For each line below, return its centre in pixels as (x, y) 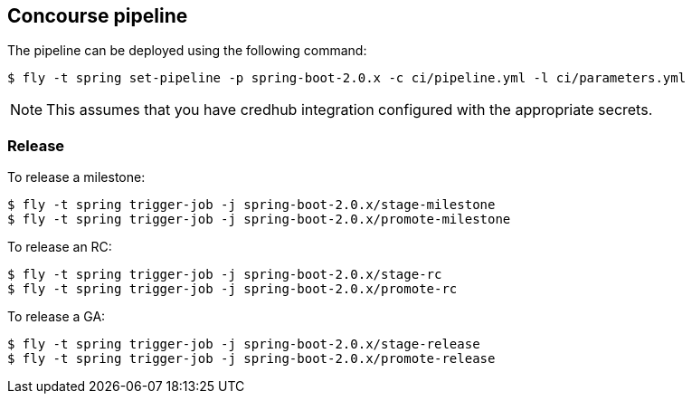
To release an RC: (60, 247)
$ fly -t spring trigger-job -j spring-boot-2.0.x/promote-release (251, 359)
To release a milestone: (76, 177)
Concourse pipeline (98, 16)
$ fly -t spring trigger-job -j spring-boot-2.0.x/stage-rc (225, 275)
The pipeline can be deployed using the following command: (187, 51)
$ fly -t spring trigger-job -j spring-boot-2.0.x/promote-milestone (259, 220)
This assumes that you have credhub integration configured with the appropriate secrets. (350, 110)
